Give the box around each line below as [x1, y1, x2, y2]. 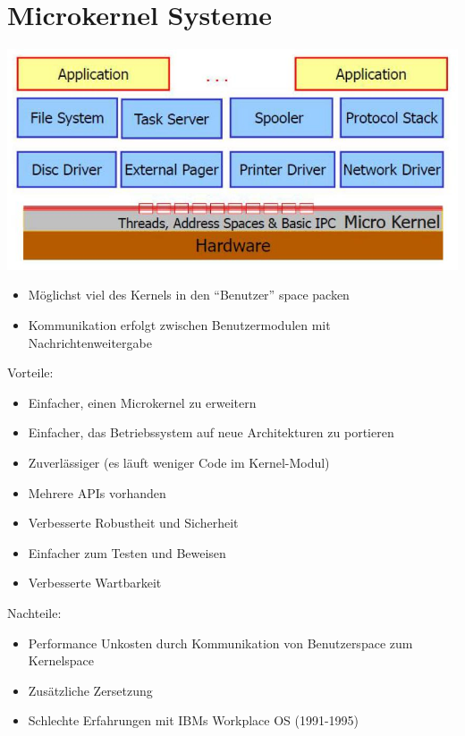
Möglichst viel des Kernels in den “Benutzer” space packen [28, 285, 350, 304]
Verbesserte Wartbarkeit [28, 573, 162, 592]
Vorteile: [7, 363, 54, 382]
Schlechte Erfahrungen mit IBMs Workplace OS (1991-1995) [28, 711, 359, 730]
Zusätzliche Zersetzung [28, 681, 153, 699]
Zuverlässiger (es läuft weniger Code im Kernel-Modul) [28, 453, 330, 471]
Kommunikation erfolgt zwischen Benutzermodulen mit [28, 315, 331, 334]
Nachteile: [7, 603, 62, 622]
